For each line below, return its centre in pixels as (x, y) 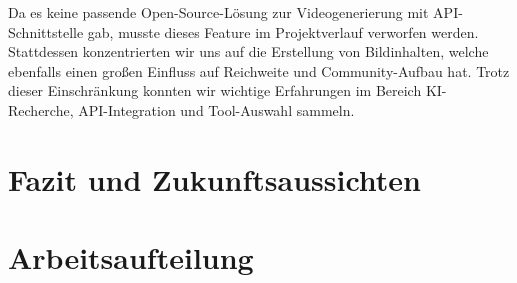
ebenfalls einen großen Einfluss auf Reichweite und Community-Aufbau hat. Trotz (259, 70)
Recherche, (41, 109)
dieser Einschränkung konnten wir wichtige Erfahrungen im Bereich (215, 90)
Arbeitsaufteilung (131, 257)
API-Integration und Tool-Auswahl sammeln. (216, 109)
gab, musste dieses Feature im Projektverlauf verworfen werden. (283, 31)
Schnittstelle (46, 31)
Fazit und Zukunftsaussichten (215, 178)
